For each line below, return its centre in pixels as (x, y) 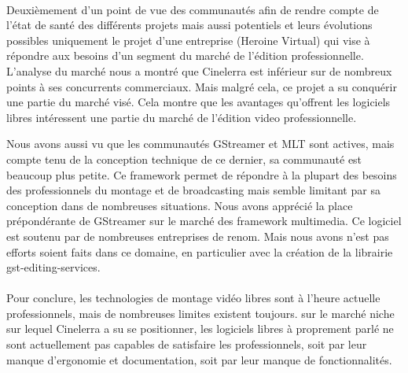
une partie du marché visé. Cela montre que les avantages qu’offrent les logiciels (198, 102)
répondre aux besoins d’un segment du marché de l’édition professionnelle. (185, 55)
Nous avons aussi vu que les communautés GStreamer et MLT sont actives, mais (200, 144)
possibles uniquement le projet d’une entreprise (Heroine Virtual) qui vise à (188, 40)
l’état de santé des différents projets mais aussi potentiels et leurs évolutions (189, 25)
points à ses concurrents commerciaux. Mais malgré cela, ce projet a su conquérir (202, 86)
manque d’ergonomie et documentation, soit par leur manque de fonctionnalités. (199, 359)
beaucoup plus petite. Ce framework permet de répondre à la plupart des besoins (202, 174)
